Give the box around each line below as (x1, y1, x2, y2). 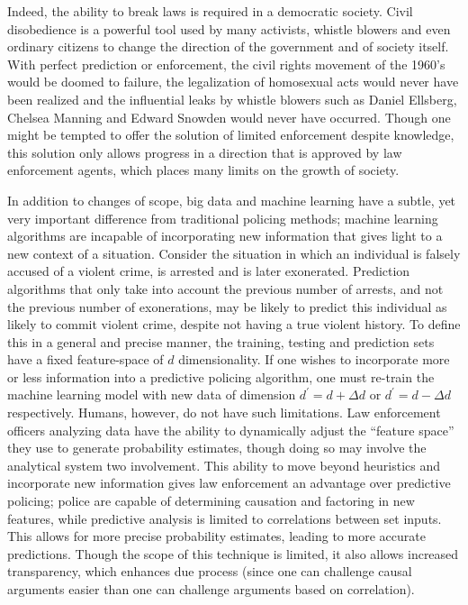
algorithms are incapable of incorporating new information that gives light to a (7, 226, 443, 245)
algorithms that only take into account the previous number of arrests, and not (7, 279, 444, 298)
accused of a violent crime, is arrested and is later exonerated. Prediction (7, 261, 410, 280)
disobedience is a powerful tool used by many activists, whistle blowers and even (7, 19, 451, 38)
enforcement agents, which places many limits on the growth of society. (7, 160, 400, 179)
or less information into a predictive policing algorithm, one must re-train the (7, 367, 435, 386)
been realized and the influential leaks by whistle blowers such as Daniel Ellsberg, (7, 89, 457, 108)
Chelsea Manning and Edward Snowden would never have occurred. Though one (7, 107, 451, 126)
